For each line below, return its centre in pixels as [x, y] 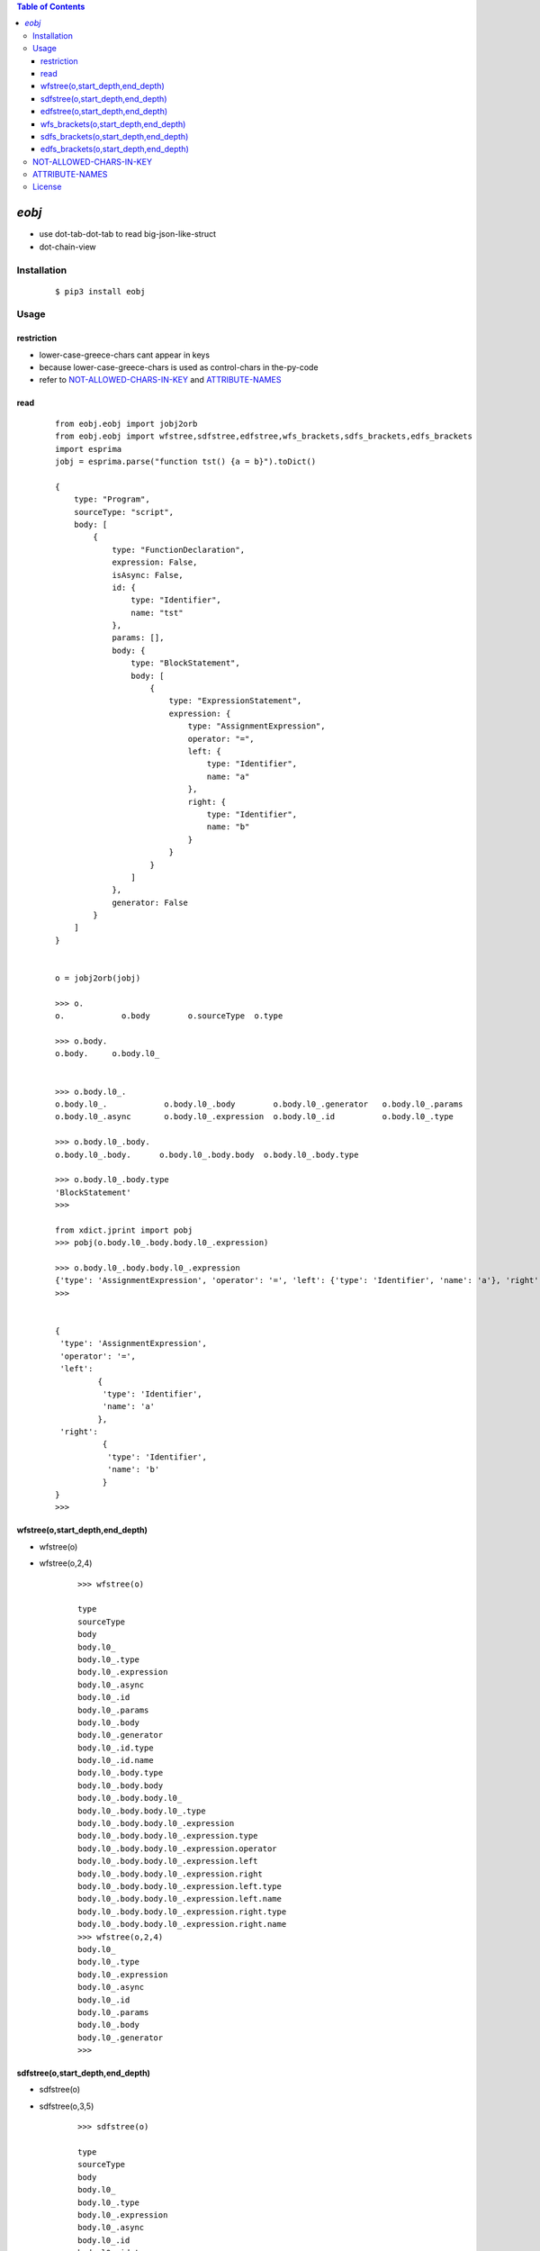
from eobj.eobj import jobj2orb [126, 424]
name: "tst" [157, 613]
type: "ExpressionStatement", [235, 701]
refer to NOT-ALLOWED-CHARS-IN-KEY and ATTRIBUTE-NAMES [160, 380]
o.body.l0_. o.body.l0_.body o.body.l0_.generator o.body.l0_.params [259, 1104]
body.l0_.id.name [116, 1761]
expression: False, [155, 562]
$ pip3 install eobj [100, 291]
